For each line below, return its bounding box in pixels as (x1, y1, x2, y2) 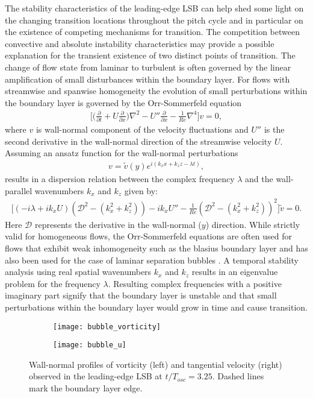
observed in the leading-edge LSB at (29, 370, 163, 382)
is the (264, 123, 285, 136)
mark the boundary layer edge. (29, 382, 143, 394)
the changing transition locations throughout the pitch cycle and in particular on (5, 13, 303, 26)
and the (245, 172, 273, 185)
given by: (124, 184, 158, 197)
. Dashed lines (212, 370, 264, 382)
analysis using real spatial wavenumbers (5, 265, 152, 278)
